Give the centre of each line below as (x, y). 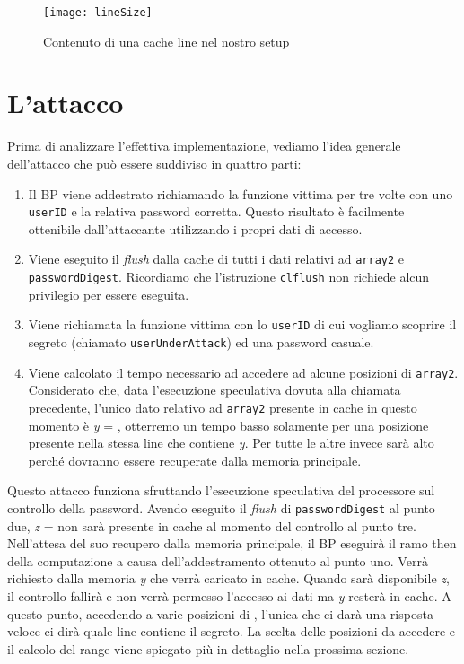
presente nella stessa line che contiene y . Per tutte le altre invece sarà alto (231, 443)
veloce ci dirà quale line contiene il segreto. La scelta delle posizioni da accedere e (232, 631)
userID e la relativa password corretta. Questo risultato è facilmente (216, 211)
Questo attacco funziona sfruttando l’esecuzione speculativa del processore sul (221, 490)
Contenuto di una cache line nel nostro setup (166, 41)
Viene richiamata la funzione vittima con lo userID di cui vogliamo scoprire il (242, 324)
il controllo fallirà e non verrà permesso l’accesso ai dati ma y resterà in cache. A (229, 595)
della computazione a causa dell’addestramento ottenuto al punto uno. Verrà (218, 560)
